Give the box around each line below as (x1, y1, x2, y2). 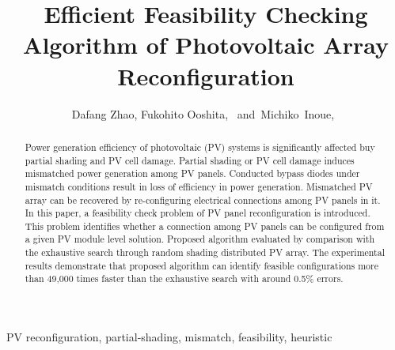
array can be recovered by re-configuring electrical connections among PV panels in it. (25, 193, 381, 206)
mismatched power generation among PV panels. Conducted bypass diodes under (25, 167, 360, 180)
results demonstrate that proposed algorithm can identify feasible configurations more (25, 258, 378, 272)
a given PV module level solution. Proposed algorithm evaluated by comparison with (25, 232, 375, 246)
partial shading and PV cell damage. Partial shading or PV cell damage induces (25, 153, 355, 167)
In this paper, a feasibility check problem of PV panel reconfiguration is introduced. (25, 206, 370, 220)
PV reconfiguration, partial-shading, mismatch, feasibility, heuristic (6, 329, 332, 345)
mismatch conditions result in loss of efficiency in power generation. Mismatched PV (25, 179, 373, 193)
